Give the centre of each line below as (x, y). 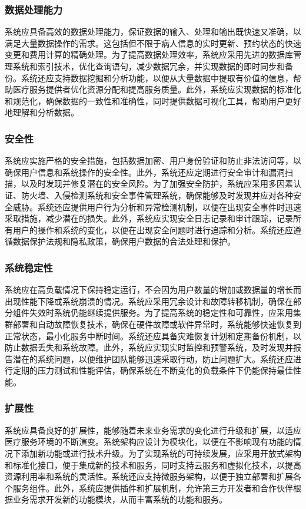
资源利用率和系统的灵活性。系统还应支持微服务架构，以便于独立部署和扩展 (149, 476)
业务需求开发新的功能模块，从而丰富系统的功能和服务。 (120, 499)
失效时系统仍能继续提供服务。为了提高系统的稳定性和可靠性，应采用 (161, 313)
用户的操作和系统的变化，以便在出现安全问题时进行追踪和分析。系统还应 (153, 229)
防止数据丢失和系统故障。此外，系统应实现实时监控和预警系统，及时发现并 (149, 347)
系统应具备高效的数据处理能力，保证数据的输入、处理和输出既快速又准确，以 (153, 32)
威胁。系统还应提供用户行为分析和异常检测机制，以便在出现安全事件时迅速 (157, 206)
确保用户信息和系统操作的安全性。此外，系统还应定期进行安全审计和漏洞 (145, 172)
